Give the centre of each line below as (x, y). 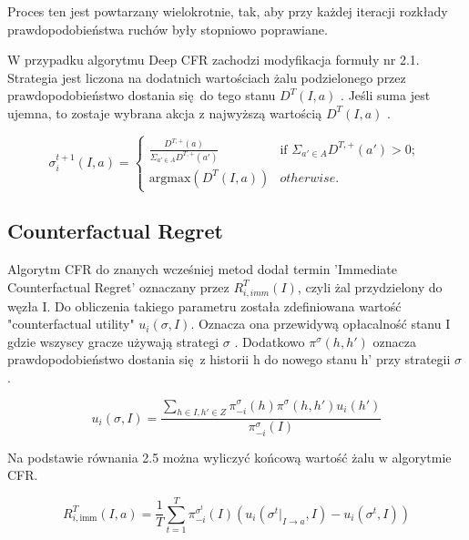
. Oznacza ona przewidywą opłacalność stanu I (321, 324)
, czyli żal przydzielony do (370, 286)
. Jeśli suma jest (386, 95)
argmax (170, 178)
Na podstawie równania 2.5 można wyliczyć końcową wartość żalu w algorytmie (229, 457)
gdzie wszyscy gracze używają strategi (113, 341)
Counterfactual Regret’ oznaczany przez (118, 286)
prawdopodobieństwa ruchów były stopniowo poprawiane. (168, 29)
